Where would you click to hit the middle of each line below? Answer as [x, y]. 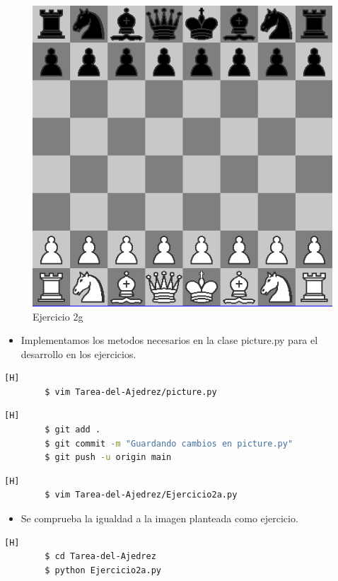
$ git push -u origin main [108, 458]
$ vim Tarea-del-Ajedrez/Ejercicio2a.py [141, 495]
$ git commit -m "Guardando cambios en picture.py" [169, 443]
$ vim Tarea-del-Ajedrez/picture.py [131, 392]
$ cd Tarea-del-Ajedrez [100, 557]
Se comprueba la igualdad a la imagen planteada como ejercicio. [159, 518]
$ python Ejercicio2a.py [103, 570]
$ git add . [73, 430]
